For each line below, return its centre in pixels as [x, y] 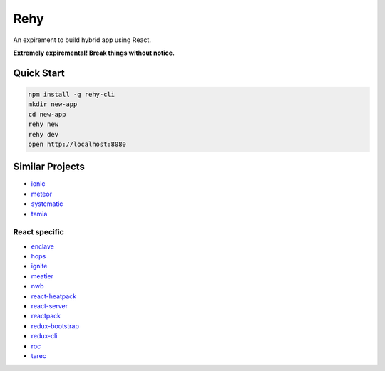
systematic [47, 204]
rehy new [43, 124]
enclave [43, 246]
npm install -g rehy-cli [72, 94]
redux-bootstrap [55, 326]
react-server [50, 306]
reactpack [46, 316]
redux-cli [44, 336]
